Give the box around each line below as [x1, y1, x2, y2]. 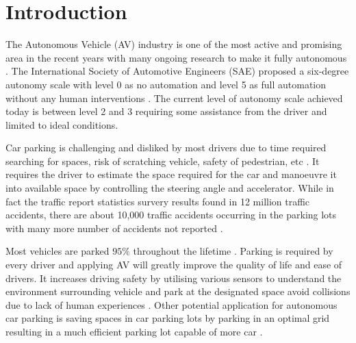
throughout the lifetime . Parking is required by [133, 244, 333, 258]
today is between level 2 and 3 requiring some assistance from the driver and [5, 104, 327, 118]
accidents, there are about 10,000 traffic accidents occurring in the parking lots [5, 207, 337, 222]
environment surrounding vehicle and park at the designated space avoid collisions [5, 284, 351, 298]
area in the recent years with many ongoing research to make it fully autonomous [5, 50, 347, 64]
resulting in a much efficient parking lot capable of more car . [5, 325, 263, 338]
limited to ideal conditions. [5, 117, 118, 131]
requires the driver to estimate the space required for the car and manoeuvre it [5, 167, 337, 181]
